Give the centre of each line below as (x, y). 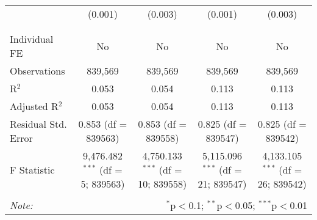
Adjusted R (34, 106)
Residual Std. (38, 124)
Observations (37, 71)
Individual (32, 39)
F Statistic (32, 170)
